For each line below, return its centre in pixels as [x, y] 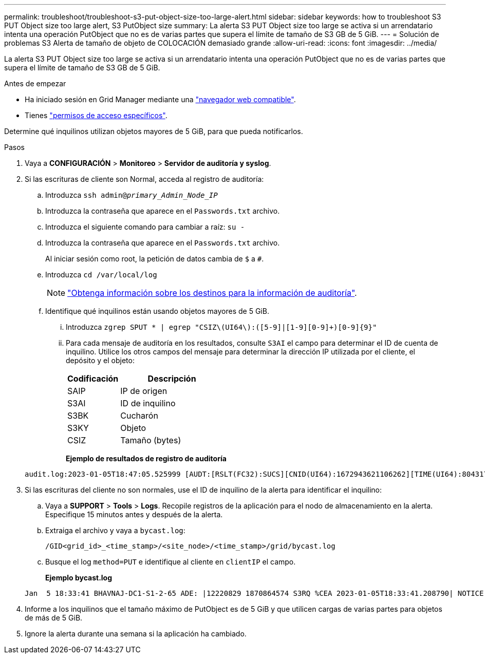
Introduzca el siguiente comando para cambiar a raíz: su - [145, 227]
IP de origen [144, 391]
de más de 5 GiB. [54, 618]
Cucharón [139, 416]
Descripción [172, 379]
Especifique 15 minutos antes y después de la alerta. [134, 514]
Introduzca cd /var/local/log [101, 275]
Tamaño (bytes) [151, 440]
